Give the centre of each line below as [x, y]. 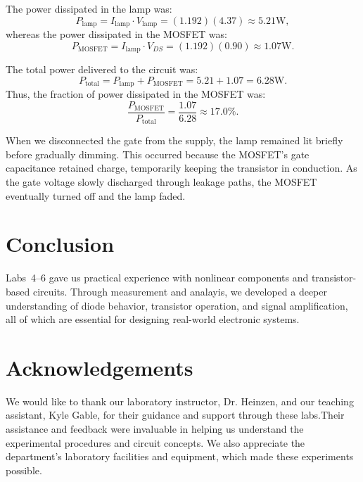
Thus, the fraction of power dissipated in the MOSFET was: [136, 94]
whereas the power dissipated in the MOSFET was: [116, 34]
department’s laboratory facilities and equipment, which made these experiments [180, 456]
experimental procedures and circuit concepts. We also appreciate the [155, 442]
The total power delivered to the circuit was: [102, 69]
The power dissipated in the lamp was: [89, 8]
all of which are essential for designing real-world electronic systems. [153, 319]
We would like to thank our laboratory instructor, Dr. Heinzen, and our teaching [180, 401]
